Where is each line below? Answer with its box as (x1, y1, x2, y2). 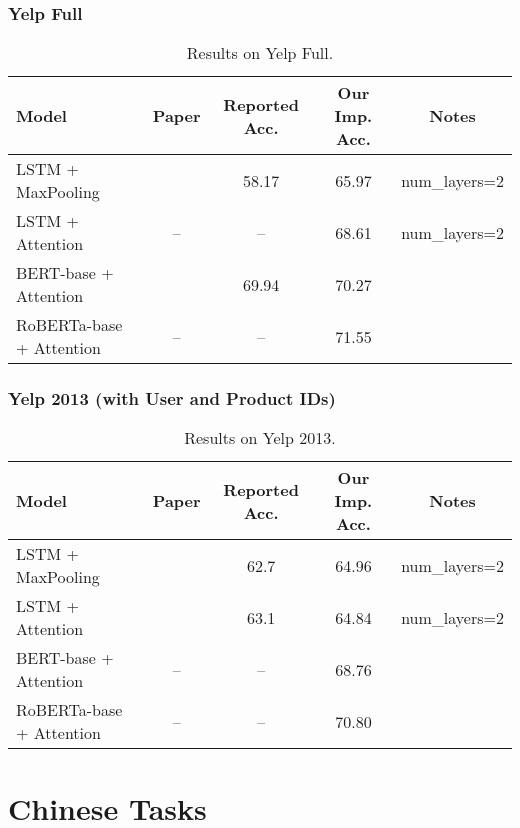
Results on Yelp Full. (186, 41, 334, 65)
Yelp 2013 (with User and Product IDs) (8, 386, 336, 411)
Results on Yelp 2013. (184, 426, 336, 450)
